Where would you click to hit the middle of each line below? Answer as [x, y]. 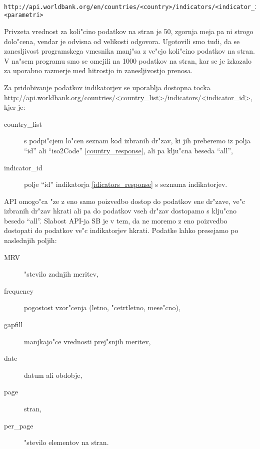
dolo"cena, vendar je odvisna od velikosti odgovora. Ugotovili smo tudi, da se [122, 41]
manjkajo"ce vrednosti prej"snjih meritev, [87, 341]
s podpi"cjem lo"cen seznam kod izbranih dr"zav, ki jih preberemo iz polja [137, 141]
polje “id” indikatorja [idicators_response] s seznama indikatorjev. [126, 184]
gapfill [13, 324]
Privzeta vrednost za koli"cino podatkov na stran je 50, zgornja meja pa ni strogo [129, 31]
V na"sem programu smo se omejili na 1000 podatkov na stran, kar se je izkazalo [128, 60]
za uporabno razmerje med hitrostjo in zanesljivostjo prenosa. [98, 70]
